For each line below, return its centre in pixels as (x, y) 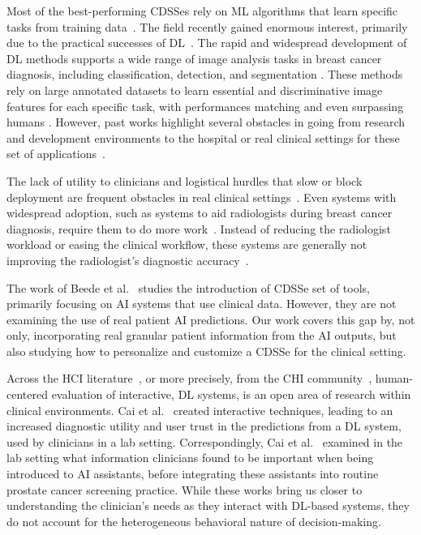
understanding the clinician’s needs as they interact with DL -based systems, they (208, 505)
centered (27, 394)
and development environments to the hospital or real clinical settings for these (203, 137)
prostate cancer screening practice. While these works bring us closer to (185, 489)
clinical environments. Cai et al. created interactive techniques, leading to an (200, 410)
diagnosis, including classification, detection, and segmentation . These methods (205, 74)
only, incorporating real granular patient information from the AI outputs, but (202, 335)
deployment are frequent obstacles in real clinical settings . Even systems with (202, 197)
